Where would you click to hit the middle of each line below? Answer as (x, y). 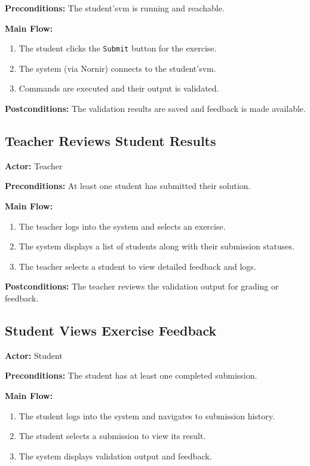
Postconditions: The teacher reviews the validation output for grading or (142, 286)
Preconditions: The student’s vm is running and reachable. (115, 8)
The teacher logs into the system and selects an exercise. (122, 226)
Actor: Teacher (34, 165)
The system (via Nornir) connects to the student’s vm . (117, 68)
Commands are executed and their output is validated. (119, 88)
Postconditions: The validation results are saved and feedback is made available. (155, 109)
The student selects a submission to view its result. (112, 436)
